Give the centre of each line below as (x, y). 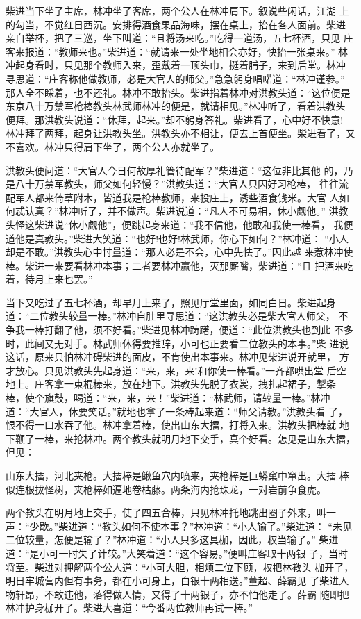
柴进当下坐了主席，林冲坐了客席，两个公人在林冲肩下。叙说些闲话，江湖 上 (177, 10)
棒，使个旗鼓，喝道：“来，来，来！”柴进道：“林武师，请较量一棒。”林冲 (168, 398)
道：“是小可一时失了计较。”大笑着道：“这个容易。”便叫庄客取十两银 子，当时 (177, 553)
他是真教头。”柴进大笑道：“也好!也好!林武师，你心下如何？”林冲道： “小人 (182, 238)
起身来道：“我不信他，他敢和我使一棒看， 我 (242, 224)
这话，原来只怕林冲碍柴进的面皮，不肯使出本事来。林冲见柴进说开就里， (171, 357)
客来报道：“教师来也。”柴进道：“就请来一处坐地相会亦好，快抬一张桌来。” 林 (177, 51)
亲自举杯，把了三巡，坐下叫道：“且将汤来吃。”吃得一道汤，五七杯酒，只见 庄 (179, 38)
